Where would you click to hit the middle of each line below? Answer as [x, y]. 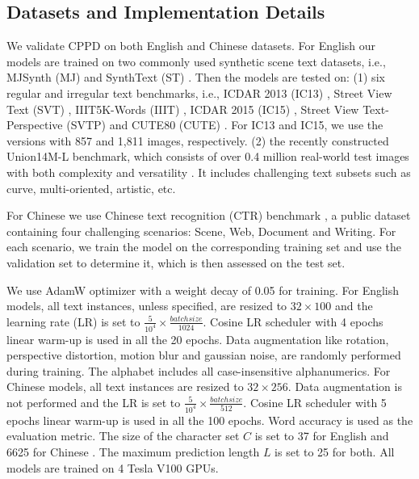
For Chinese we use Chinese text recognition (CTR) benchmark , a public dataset [209, 215]
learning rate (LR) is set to [73, 321]
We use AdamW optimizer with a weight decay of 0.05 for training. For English [203, 290]
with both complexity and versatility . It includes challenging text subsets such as [209, 172]
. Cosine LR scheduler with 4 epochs [293, 321]
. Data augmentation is [345, 387]
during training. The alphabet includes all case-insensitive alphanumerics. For [199, 370]
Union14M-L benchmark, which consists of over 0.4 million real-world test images [208, 156]
